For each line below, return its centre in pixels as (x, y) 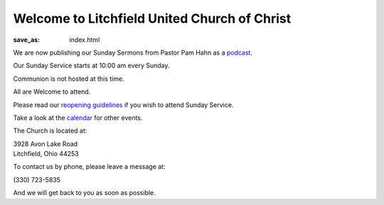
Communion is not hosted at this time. (69, 79)
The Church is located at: (50, 131)
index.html (85, 40)
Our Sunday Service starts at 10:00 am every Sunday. (91, 66)
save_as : (27, 40)
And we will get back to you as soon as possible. (84, 193)
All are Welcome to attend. (52, 92)
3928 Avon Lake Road (46, 144)
